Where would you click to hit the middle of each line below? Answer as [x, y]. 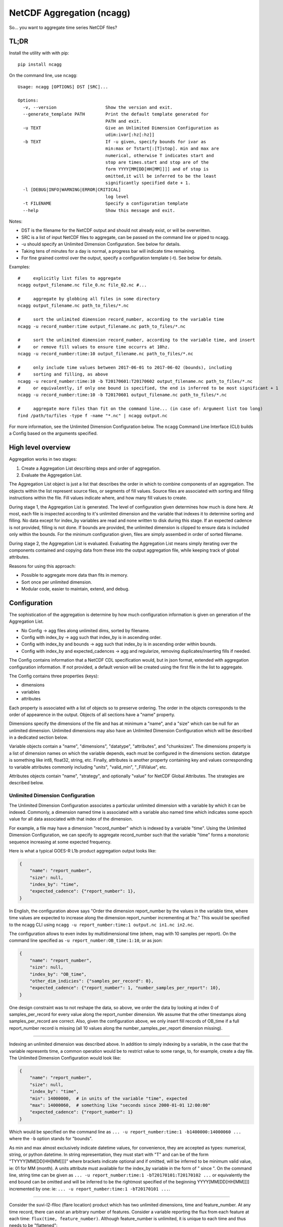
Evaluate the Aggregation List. [52, 475]
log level [117, 197]
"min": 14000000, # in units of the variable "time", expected [108, 1098]
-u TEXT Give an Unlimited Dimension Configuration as [121, 128]
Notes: [16, 221]
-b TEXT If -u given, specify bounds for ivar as [115, 142]
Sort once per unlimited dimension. [57, 582]
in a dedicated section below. [39, 737]
